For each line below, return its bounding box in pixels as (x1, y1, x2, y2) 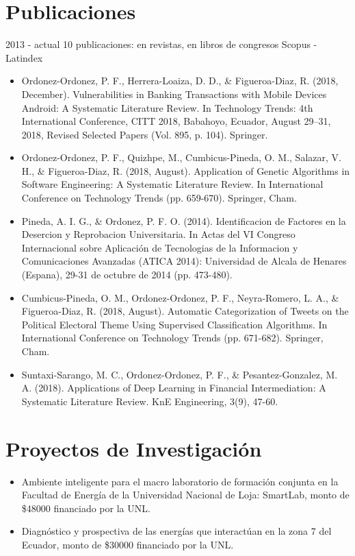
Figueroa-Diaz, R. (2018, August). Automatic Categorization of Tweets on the (21, 304, 349, 318)
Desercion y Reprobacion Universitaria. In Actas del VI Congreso (21, 227, 295, 241)
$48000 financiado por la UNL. (21, 500, 150, 515)
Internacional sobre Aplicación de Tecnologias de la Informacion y (21, 240, 298, 254)
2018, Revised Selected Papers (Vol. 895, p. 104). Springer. (21, 127, 268, 141)
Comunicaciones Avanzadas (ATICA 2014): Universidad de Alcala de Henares (21, 254, 347, 268)
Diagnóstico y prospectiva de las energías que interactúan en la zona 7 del (21, 524, 332, 538)
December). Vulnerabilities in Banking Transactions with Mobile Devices (21, 86, 327, 101)
